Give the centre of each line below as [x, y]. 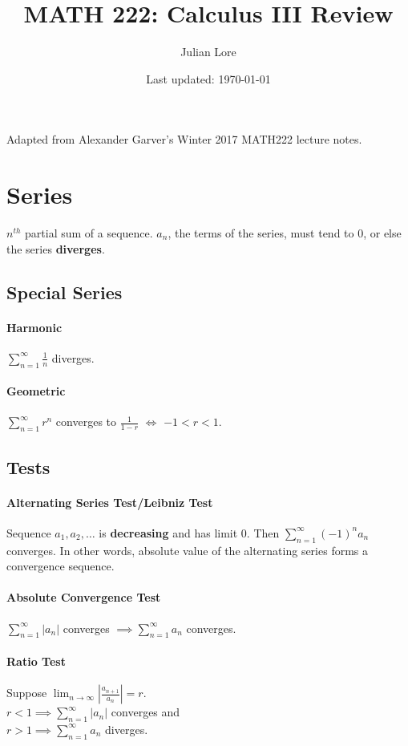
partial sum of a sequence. [89, 233]
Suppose [27, 693]
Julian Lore [208, 52]
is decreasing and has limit [168, 532]
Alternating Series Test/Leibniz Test [110, 502]
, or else [382, 233]
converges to [86, 422]
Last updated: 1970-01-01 [208, 78]
